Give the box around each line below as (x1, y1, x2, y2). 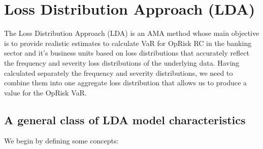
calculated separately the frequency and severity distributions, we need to (4, 67, 233, 78)
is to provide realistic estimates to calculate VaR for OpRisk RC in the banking (4, 37, 252, 48)
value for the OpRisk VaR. (4, 87, 87, 97)
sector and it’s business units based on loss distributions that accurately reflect (4, 47, 249, 58)
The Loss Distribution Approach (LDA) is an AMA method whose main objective (4, 28, 259, 38)
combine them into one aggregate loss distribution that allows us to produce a (4, 77, 247, 88)
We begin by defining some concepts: (4, 135, 119, 146)
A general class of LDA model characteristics (4, 112, 246, 127)
